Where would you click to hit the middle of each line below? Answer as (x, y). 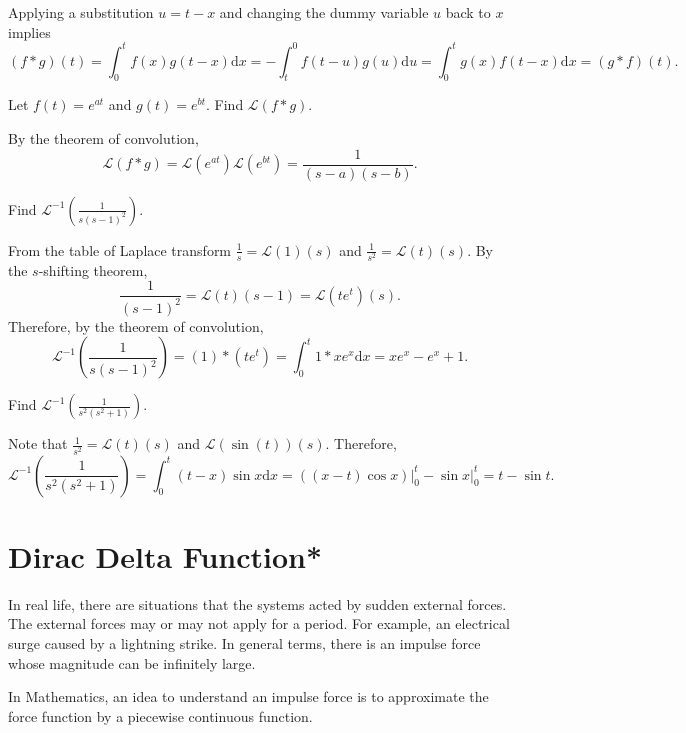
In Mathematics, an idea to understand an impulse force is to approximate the (248, 696)
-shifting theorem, (93, 269)
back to (468, 12)
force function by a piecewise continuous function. (160, 715)
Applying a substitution (81, 12)
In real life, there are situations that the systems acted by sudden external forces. (257, 603)
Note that (38, 443)
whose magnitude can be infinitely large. (132, 662)
